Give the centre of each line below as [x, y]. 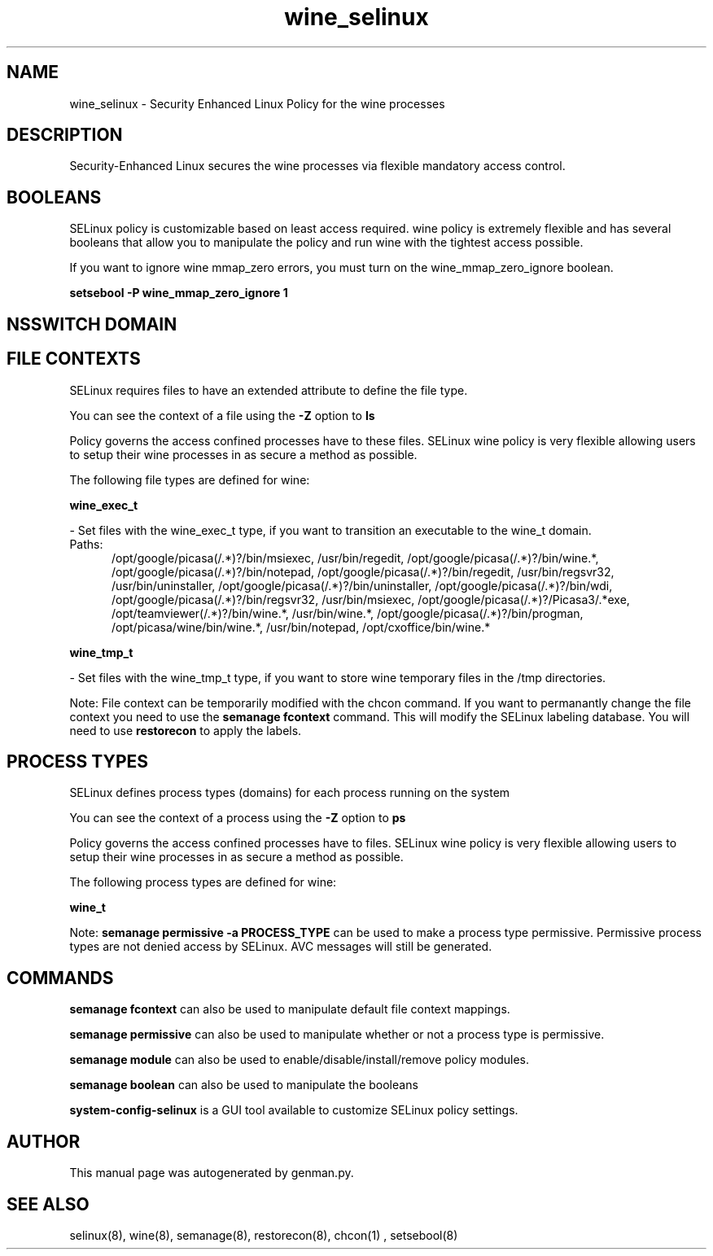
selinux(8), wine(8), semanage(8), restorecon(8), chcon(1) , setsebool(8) [264, 1235]
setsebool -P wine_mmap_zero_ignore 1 [179, 293]
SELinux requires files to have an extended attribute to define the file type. [269, 390]
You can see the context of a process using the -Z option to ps [238, 818]
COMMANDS [60, 978]
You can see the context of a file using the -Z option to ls [222, 415]
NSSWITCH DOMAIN [92, 324]
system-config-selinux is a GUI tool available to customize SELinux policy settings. [294, 1110]
